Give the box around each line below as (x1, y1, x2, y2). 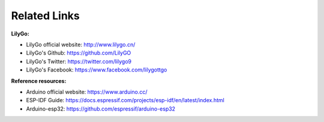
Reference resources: (11, 77, 67, 84)
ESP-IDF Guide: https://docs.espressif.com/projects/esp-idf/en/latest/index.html (26, 97, 224, 104)
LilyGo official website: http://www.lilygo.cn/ (26, 41, 136, 48)
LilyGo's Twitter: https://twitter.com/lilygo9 (26, 58, 132, 65)
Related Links (11, 9, 80, 22)
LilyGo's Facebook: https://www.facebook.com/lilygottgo (26, 66, 167, 73)
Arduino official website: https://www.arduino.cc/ (26, 88, 148, 96)
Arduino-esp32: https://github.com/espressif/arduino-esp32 (26, 105, 176, 112)
